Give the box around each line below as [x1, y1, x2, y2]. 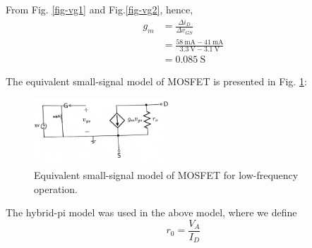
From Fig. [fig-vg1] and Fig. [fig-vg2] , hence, [6, 2, 193, 16]
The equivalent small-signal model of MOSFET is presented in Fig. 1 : [6, 73, 307, 88]
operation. [34, 181, 78, 196]
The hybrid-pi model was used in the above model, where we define [6, 205, 297, 220]
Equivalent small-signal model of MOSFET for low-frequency [34, 168, 299, 182]
